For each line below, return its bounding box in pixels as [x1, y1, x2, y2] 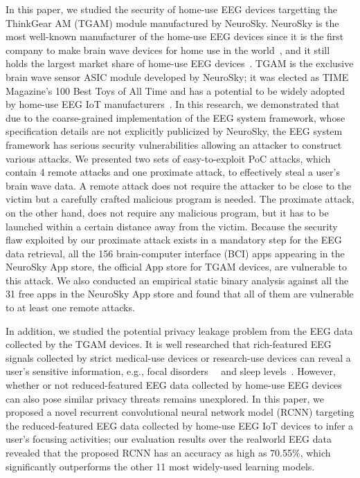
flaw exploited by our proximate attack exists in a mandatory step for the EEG [6, 232, 342, 247]
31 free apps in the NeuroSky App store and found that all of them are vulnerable [6, 286, 354, 301]
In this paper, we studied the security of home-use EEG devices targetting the [6, 2, 337, 16]
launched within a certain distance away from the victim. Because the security [6, 219, 338, 233]
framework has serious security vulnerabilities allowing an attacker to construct [6, 137, 342, 151]
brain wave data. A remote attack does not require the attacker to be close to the [6, 178, 352, 192]
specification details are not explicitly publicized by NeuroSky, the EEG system [6, 124, 343, 138]
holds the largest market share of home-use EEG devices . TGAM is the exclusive [6, 56, 354, 71]
